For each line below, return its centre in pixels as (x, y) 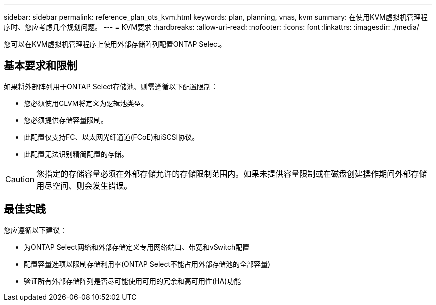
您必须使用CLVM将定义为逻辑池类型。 (86, 103)
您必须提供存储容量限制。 (66, 120)
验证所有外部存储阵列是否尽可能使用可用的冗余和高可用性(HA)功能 (133, 281)
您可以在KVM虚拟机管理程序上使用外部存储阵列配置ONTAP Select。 (115, 44)
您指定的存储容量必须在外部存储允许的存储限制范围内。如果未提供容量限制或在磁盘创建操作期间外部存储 (232, 173)
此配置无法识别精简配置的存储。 (76, 154)
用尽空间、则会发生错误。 (84, 185)
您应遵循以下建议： (35, 230)
